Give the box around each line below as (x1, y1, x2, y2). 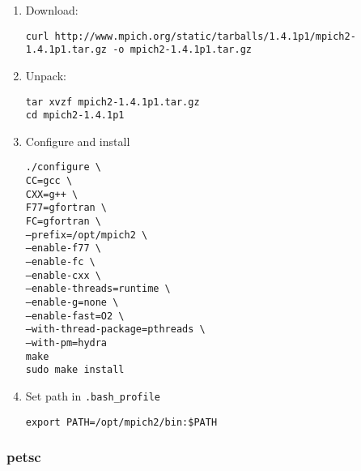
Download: (25, 2, 79, 18)
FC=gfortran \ (25, 216, 101, 228)
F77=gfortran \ (25, 202, 108, 214)
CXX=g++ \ (25, 188, 79, 200)
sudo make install (25, 364, 125, 376)
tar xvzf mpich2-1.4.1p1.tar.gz (25, 96, 200, 108)
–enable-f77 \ (25, 242, 101, 255)
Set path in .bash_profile (25, 387, 160, 404)
